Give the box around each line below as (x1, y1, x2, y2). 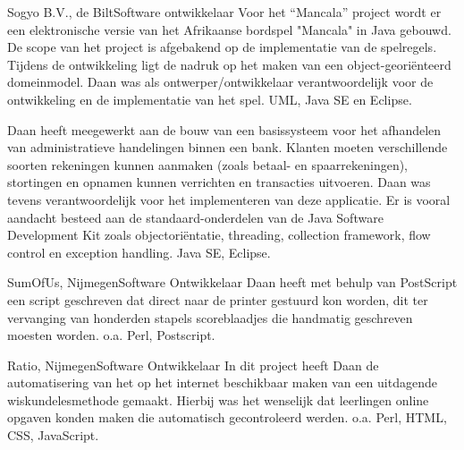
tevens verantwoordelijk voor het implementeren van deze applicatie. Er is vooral (7, 190, 451, 208)
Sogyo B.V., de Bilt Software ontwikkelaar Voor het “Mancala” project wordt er (7, 3, 442, 21)
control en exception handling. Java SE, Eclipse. (7, 242, 271, 261)
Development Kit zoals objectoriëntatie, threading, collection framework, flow (7, 225, 431, 244)
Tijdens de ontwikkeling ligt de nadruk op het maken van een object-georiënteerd (7, 55, 451, 73)
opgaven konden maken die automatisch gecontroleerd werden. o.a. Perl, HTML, (7, 408, 447, 427)
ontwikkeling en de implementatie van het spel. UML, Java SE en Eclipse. (7, 89, 412, 108)
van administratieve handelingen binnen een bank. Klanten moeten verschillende (7, 138, 448, 157)
